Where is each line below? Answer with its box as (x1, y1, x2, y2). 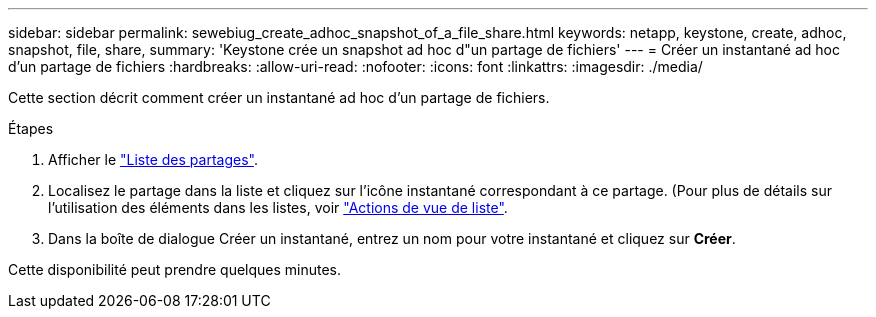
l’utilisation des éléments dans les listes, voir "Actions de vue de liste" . (48, 199, 508, 216)
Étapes (8, 120, 54, 137)
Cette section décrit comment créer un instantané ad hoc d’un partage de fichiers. (8, 89, 550, 106)
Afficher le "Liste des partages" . (48, 151, 258, 168)
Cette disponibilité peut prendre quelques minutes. (8, 261, 342, 278)
